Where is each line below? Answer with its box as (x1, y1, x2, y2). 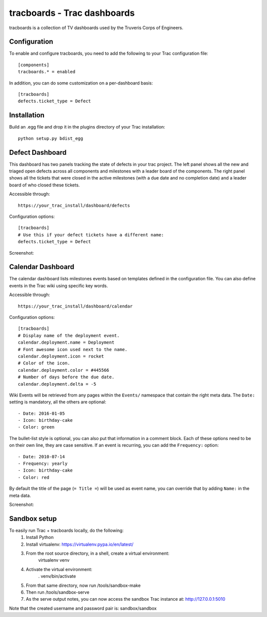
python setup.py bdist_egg (18, 135, 84, 141)
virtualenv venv (38, 557, 70, 563)
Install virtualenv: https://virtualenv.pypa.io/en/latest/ (26, 541, 133, 547)
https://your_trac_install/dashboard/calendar (18, 303, 133, 309)
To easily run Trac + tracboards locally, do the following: (9, 527, 124, 533)
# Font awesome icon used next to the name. (18, 347, 128, 352)
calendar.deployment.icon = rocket (18, 353, 104, 359)
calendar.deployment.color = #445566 (18, 367, 110, 373)
